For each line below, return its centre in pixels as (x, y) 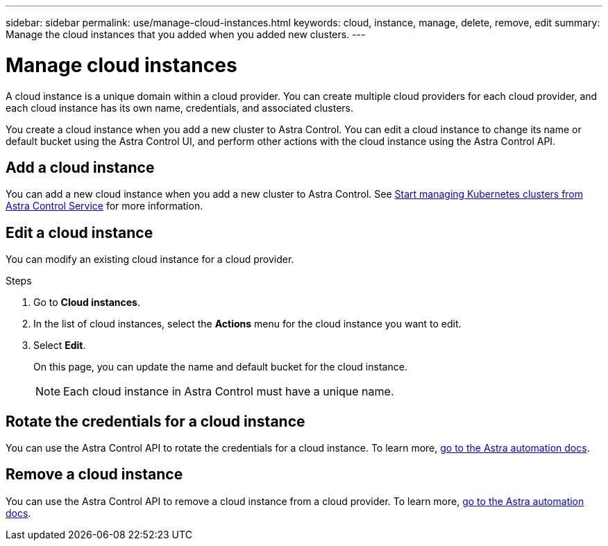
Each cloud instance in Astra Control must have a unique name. (229, 392)
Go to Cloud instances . (87, 302)
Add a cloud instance (80, 167)
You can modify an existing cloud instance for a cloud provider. (150, 259)
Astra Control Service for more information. (104, 206)
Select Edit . (60, 345)
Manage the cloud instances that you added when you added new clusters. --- (186, 34)
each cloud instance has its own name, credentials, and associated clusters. (180, 108)
